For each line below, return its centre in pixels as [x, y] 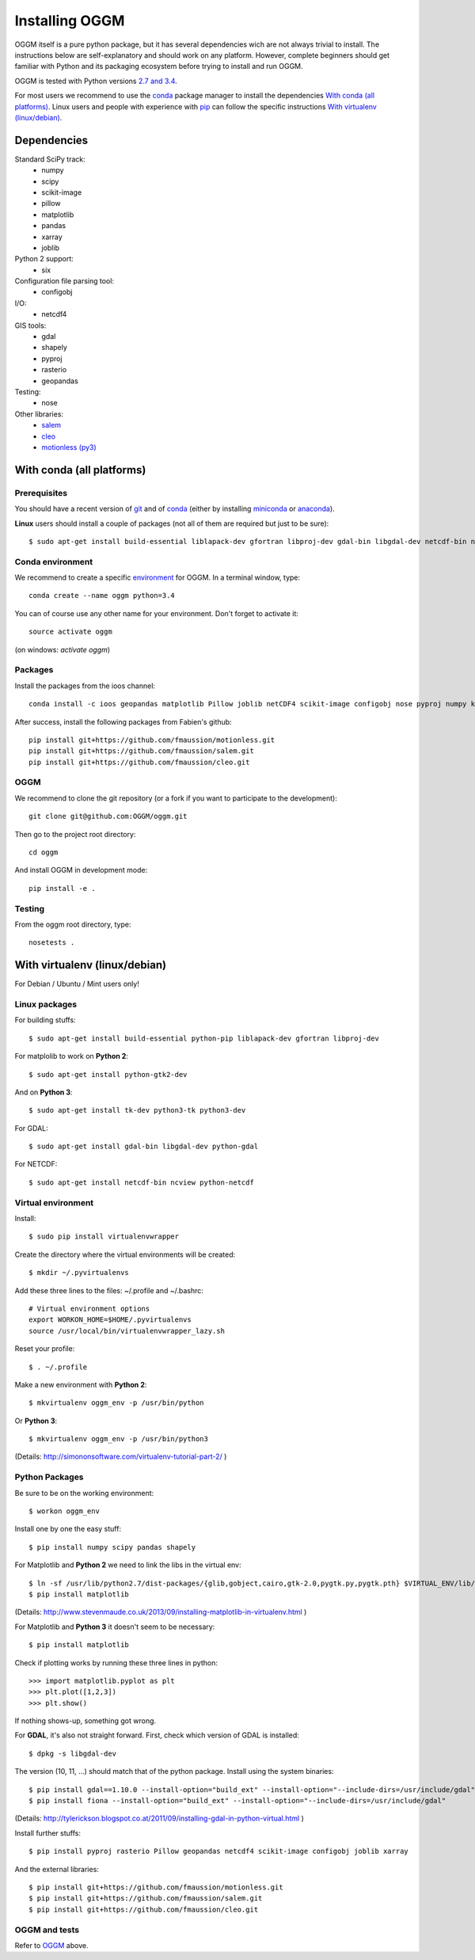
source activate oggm [70, 632]
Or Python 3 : [36, 1421]
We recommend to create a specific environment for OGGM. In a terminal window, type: [158, 577]
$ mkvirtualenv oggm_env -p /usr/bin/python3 [119, 1439]
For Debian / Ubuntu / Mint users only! [77, 984]
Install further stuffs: [47, 1833]
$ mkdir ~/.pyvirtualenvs [79, 1273]
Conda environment [54, 561]
